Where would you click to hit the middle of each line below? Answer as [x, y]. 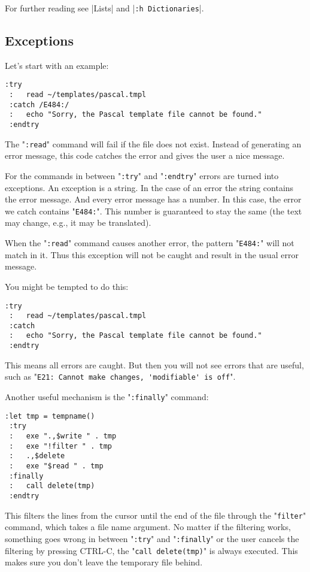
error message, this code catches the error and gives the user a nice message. [145, 155]
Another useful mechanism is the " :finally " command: [107, 397]
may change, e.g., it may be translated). [78, 223]
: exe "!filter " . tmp [60, 446]
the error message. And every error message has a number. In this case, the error [153, 199]
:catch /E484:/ [39, 105]
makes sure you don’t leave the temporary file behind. [104, 562]
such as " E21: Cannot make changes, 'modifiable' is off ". [120, 376]
